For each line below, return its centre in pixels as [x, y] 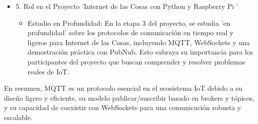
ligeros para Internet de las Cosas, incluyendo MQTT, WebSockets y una [139, 42]
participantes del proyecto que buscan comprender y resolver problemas [136, 61]
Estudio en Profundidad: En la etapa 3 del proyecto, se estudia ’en [129, 23]
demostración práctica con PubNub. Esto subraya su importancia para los [140, 52]
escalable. [18, 117]
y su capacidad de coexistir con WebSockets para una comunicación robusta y [123, 107]
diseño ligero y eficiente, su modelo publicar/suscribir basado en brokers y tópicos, [129, 97]
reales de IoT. [48, 71]
